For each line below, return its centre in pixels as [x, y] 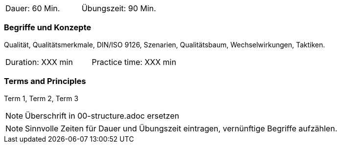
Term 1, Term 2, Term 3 [41, 98]
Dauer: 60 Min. [33, 8]
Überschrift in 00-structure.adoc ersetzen [102, 115]
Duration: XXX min [39, 62]
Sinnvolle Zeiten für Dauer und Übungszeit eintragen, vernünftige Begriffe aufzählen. [181, 128]
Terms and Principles [45, 81]
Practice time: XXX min [134, 62]
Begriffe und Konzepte [48, 28]
